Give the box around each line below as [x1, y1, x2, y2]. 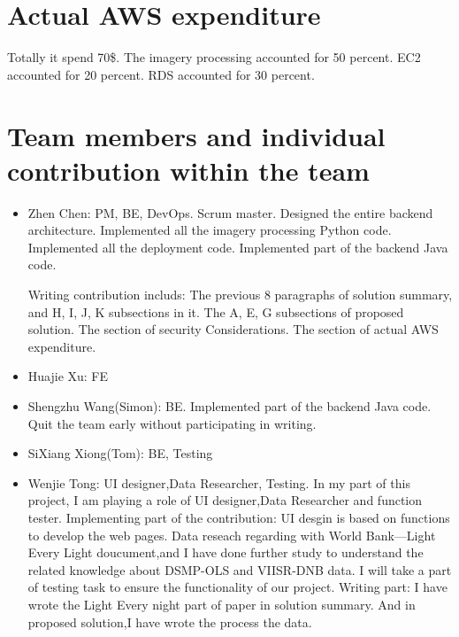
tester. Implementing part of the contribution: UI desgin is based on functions [27, 508, 450, 526]
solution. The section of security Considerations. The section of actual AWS [27, 320, 439, 338]
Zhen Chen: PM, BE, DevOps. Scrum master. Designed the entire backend [27, 203, 433, 221]
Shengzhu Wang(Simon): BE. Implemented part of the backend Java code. [27, 396, 432, 415]
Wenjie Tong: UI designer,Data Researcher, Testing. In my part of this [27, 473, 410, 492]
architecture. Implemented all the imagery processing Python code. [27, 221, 392, 239]
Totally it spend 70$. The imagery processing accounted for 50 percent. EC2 [7, 48, 421, 66]
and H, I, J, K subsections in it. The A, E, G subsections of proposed [27, 302, 404, 321]
